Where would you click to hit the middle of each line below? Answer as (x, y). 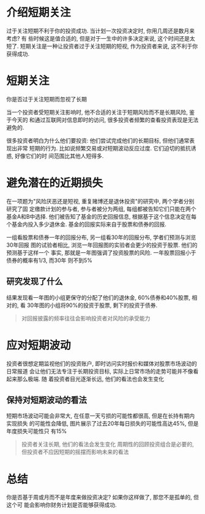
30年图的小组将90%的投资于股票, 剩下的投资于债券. (92, 305)
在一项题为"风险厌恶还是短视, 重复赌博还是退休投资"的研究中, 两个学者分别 (100, 201)
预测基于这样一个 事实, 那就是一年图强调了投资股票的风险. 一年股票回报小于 (101, 252)
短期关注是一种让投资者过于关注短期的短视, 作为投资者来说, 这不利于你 (109, 46)
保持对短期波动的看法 (47, 400)
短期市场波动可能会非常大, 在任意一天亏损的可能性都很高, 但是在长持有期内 (100, 416)
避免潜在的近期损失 (55, 183)
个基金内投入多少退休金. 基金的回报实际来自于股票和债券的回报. (87, 224)
